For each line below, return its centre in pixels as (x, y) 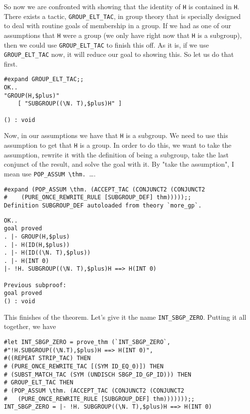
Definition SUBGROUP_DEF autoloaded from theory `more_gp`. (103, 205)
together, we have (30, 326)
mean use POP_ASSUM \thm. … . (50, 173)
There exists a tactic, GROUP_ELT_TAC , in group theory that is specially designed (122, 16)
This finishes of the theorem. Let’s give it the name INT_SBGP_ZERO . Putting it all (125, 317)
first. (11, 63)
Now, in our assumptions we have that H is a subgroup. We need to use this (116, 135)
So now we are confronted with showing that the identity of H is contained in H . (122, 6)
